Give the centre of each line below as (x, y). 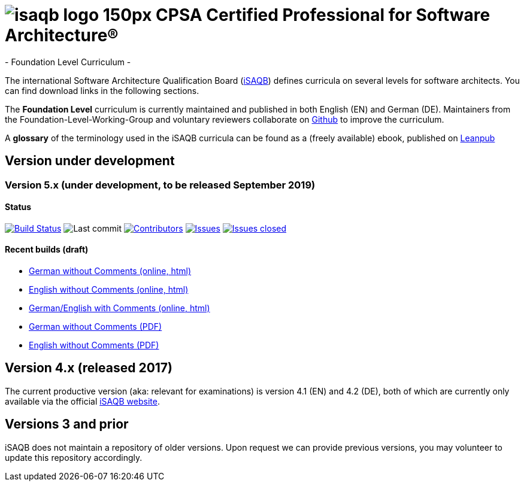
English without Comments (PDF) (94, 345)
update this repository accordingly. (74, 457)
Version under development (90, 161)
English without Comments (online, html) (109, 290)
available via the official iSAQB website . (82, 401)
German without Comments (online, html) (110, 271)
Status (18, 207)
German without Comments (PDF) (96, 327)
